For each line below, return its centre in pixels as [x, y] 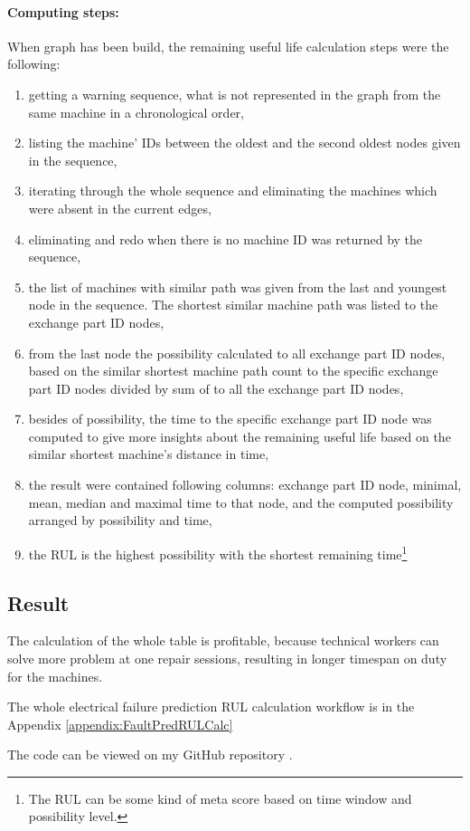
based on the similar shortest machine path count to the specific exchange [233, 371]
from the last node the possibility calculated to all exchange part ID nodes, [237, 353]
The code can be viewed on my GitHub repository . [150, 755]
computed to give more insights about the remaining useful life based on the [240, 436]
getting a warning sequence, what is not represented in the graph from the [235, 94]
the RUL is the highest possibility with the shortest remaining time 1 [218, 552]
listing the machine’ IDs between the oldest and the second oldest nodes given [244, 143]
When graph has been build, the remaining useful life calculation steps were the [228, 46]
